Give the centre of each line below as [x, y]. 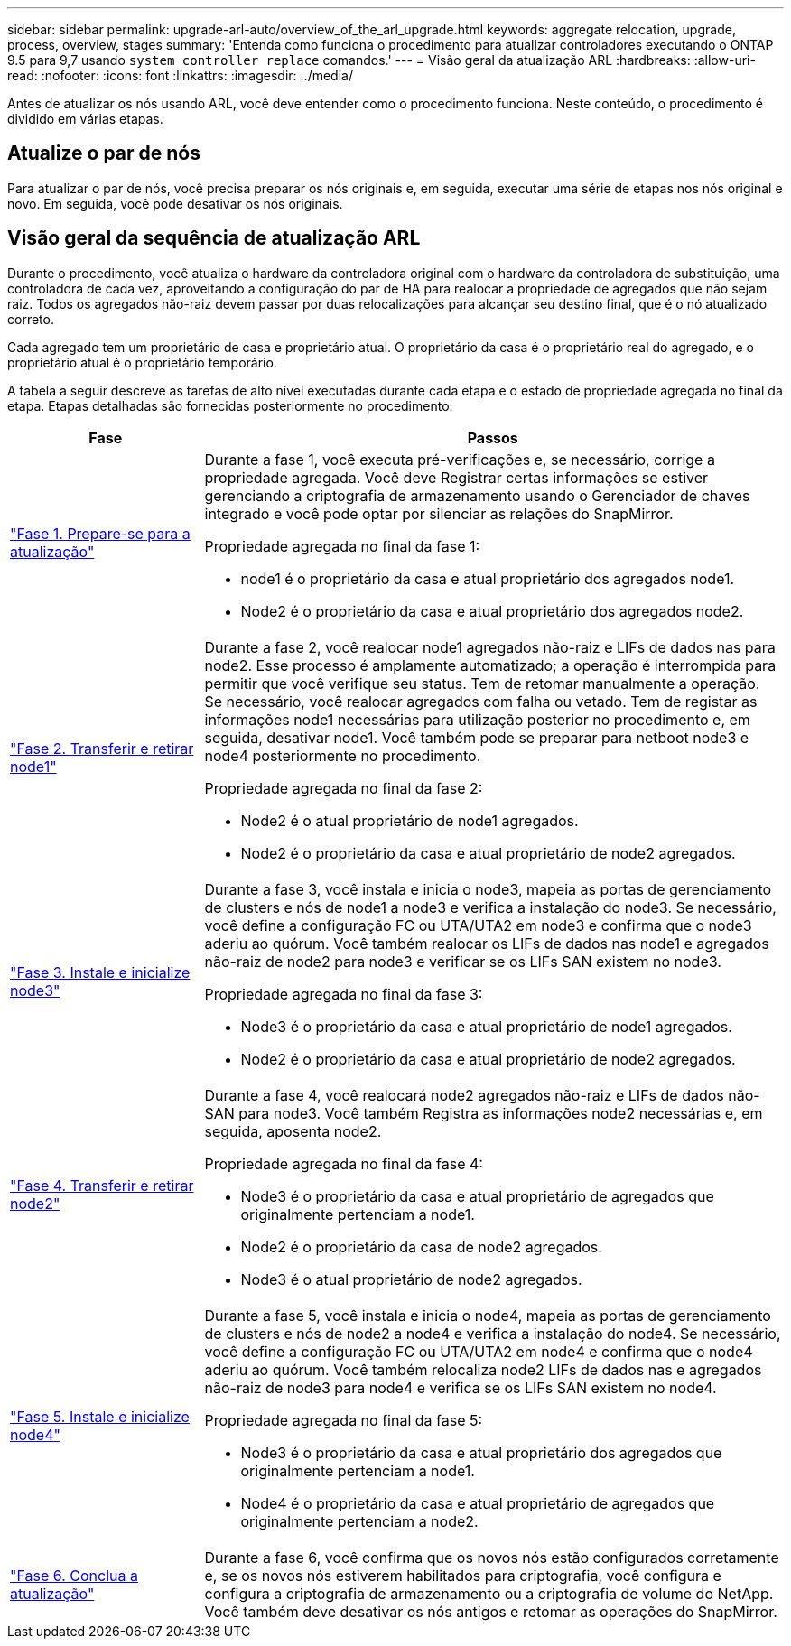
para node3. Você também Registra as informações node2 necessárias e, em [501, 1113]
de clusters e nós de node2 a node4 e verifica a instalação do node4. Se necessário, [493, 1333]
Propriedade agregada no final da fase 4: [344, 1163]
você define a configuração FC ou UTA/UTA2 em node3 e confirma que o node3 [478, 925]
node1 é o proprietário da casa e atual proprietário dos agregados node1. [488, 578]
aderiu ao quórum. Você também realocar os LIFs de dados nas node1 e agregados [487, 943]
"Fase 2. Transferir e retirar [102, 748]
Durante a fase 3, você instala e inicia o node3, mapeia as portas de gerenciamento [488, 889]
